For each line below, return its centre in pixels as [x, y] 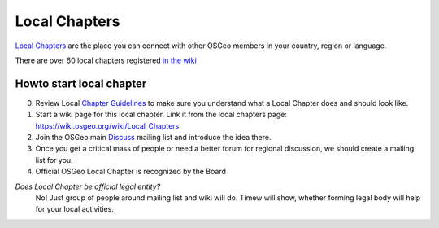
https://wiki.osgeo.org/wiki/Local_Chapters [107, 125]
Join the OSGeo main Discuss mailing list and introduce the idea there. [153, 138]
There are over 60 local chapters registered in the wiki [106, 60]
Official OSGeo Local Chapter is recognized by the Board [131, 172]
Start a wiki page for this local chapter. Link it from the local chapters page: [161, 115]
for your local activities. [74, 209]
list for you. [54, 160]
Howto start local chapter [81, 83]
